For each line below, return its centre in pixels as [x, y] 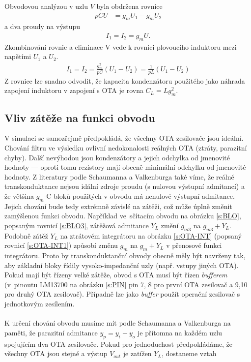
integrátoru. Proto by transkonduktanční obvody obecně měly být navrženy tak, [125, 256]
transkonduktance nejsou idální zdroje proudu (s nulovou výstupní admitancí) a [125, 186]
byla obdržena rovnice [129, 6]
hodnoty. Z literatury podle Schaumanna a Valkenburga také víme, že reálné [119, 176]
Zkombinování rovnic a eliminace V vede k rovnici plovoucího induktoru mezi [121, 46]
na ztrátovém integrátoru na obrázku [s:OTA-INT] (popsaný [151, 235]
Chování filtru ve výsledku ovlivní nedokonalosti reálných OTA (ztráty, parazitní [126, 147]
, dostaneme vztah [189, 353]
